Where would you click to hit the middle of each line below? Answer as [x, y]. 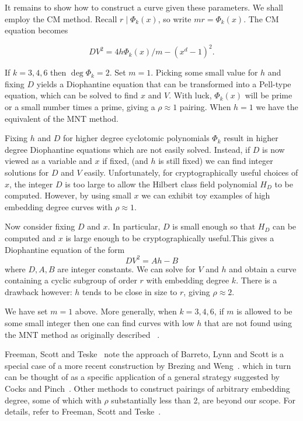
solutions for [27, 172]
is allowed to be [264, 311]
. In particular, [134, 226]
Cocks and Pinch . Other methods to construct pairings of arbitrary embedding [147, 389]
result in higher [251, 138]
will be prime [269, 95]
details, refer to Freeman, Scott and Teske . [83, 411]
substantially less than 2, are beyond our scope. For [203, 400]
